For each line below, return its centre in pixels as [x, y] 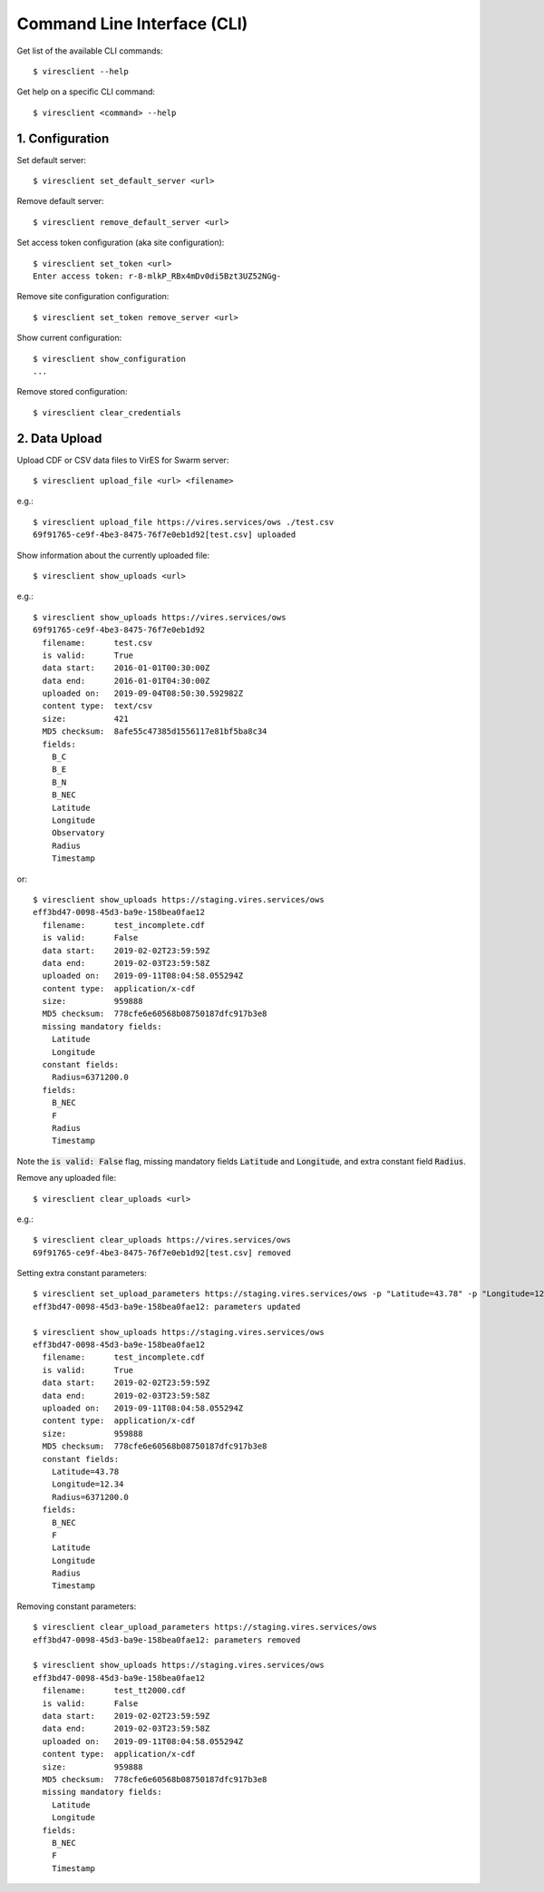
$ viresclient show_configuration [109, 359]
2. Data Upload [59, 439]
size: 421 [85, 718]
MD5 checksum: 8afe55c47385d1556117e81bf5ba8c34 [155, 731]
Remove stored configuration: [72, 392]
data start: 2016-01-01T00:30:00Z [126, 668]
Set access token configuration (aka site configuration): [121, 243]
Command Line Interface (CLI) [132, 24]
